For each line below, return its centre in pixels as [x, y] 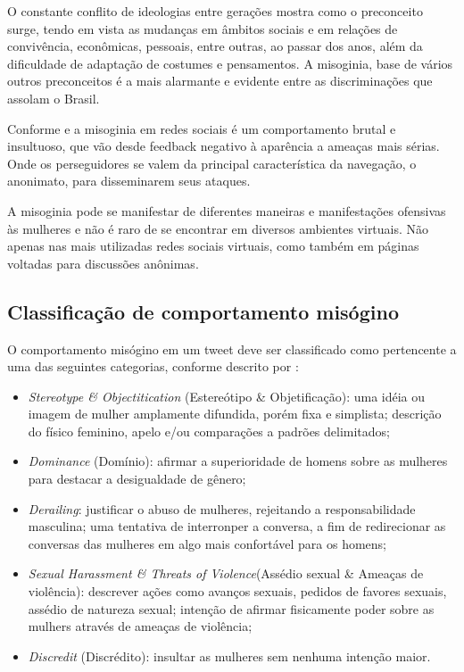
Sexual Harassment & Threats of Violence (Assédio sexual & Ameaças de [226, 573]
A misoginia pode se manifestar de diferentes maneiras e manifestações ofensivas [227, 210]
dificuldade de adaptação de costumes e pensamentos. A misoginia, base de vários [230, 63]
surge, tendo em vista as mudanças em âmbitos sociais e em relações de [203, 28]
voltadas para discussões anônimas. [103, 263]
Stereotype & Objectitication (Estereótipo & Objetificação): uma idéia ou [227, 396]
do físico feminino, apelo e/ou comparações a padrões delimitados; [209, 431]
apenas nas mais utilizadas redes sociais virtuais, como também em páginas [213, 246]
